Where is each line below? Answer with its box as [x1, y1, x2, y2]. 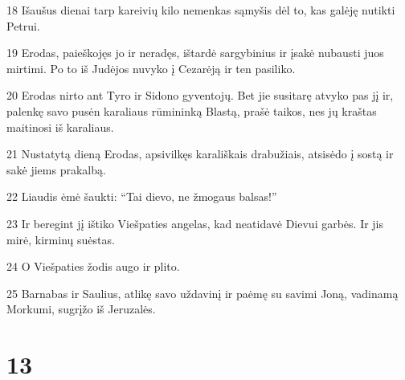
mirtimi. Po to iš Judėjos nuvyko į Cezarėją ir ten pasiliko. [6, 59, 296, 76]
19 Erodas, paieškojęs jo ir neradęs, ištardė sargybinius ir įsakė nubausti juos [6, 44, 384, 61]
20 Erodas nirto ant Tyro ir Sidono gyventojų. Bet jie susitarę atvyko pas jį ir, [6, 87, 394, 104]
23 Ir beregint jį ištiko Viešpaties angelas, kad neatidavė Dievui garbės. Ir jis [6, 215, 384, 231]
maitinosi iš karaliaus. [6, 118, 114, 135]
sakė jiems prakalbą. [6, 161, 106, 178]
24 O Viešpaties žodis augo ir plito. [6, 258, 180, 275]
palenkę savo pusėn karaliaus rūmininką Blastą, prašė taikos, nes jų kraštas [6, 102, 377, 119]
